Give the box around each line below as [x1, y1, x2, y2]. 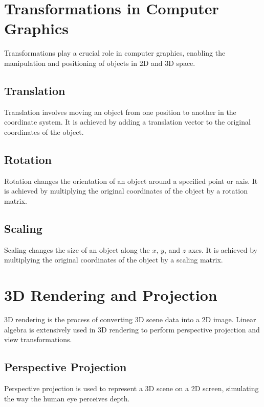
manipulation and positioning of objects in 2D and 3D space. [4, 57, 195, 68]
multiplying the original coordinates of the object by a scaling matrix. [4, 254, 223, 265]
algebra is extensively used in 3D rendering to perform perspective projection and [4, 324, 260, 334]
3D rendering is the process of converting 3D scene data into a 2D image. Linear [4, 314, 256, 324]
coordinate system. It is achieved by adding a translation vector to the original [4, 116, 251, 127]
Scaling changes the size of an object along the [4, 244, 150, 255]
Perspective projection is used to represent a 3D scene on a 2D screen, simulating [4, 382, 259, 393]
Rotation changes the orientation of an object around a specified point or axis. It [4, 175, 258, 186]
